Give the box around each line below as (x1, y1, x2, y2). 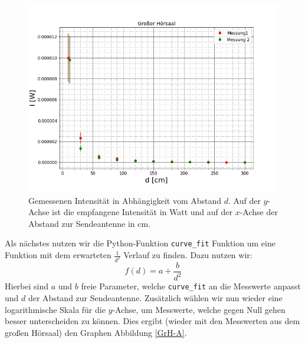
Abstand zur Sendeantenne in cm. (28, 217, 151, 229)
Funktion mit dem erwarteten (5, 249, 111, 261)
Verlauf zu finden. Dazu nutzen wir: (123, 249, 252, 261)
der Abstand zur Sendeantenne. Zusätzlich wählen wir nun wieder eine (28, 291, 283, 304)
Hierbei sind (5, 280, 49, 292)
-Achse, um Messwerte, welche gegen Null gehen (112, 303, 286, 315)
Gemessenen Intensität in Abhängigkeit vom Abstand (28, 194, 222, 206)
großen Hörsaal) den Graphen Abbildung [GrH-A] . (5, 326, 187, 338)
